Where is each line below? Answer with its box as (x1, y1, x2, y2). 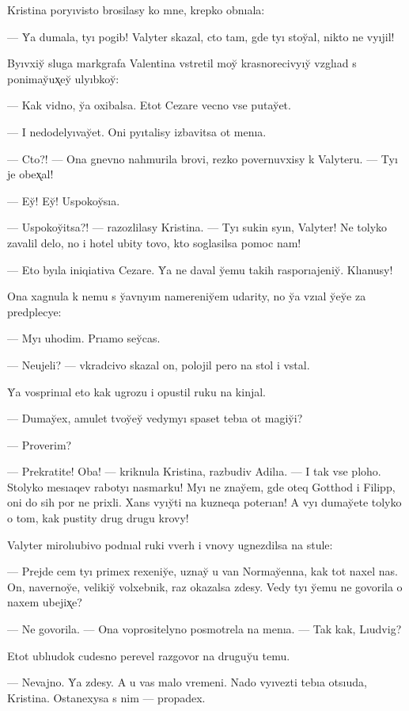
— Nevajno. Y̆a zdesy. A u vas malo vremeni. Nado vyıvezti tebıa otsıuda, (7, 674, 367, 690)
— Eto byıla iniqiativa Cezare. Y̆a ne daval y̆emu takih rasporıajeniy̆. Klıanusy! (7, 261, 393, 277)
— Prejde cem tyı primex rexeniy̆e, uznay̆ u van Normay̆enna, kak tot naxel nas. (7, 563, 398, 579)
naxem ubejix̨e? (7, 594, 82, 610)
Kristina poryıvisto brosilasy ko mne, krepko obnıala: (7, 2, 265, 17)
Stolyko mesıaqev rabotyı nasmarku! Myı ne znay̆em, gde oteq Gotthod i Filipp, (7, 478, 396, 495)
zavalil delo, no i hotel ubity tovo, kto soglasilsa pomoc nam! (7, 234, 301, 250)
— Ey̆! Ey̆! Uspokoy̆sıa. (7, 192, 120, 208)
